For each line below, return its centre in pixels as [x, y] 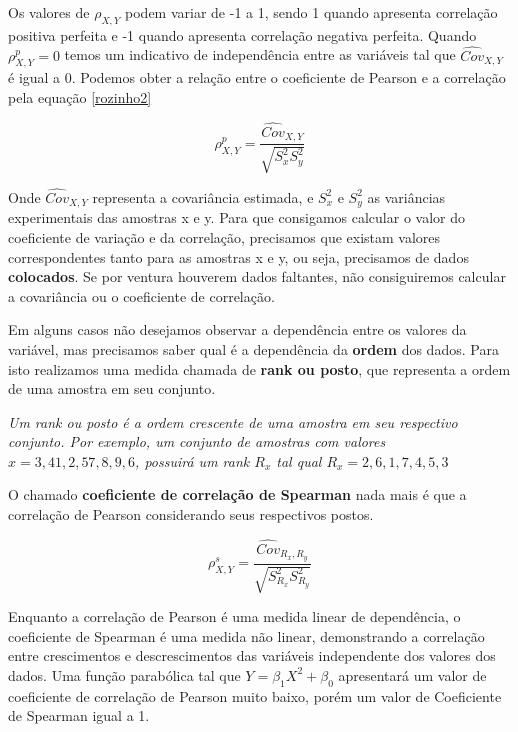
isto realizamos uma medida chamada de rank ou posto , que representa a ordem [259, 368]
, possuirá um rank [192, 460]
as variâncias [406, 196]
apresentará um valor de [412, 674]
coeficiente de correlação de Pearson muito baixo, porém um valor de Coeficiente [255, 695]
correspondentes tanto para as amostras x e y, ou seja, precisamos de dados [238, 256]
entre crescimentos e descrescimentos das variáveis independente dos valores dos [252, 655]
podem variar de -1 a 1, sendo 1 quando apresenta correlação [311, 12]
